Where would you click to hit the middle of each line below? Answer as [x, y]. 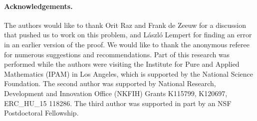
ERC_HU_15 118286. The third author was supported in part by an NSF [118, 103]
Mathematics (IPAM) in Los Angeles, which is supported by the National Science [128, 73]
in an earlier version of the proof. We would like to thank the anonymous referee [127, 44]
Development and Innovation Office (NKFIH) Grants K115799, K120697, [116, 93]
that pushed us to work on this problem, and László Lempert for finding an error [128, 35]
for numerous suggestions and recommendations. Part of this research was [117, 54]
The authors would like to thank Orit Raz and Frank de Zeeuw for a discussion [125, 25]
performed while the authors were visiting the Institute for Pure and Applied [122, 64]
